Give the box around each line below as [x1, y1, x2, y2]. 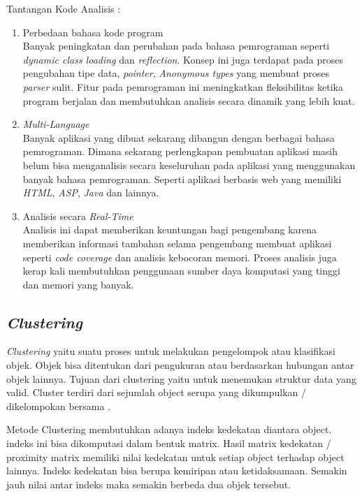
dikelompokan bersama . [6, 398, 111, 413]
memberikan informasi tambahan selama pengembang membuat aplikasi [22, 235, 332, 250]
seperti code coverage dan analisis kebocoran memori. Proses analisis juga [22, 249, 337, 264]
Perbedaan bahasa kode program [22, 24, 164, 39]
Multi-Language [22, 117, 89, 131]
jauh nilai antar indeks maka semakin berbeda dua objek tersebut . [6, 476, 291, 491]
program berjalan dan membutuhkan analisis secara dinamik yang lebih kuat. [22, 93, 355, 108]
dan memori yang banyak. [22, 277, 134, 291]
